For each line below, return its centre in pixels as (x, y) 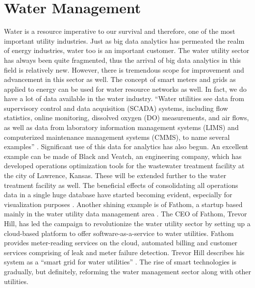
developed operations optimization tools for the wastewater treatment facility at (124, 166)
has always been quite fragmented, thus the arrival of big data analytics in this (123, 60)
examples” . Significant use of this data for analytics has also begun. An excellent (126, 146)
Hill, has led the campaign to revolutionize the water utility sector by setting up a (127, 223)
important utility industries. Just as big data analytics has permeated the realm (124, 40)
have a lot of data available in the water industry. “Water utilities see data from (124, 98)
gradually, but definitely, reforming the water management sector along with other (127, 271)
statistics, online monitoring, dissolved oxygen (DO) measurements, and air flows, (127, 118)
